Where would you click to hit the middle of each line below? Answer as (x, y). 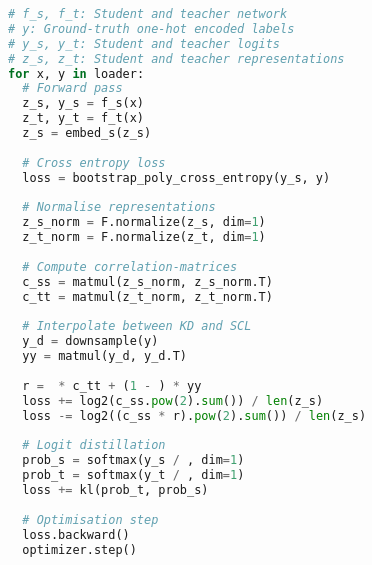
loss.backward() (76, 534)
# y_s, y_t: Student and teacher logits (144, 43)
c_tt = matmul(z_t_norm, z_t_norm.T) (147, 296)
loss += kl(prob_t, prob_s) (115, 490)
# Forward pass (72, 88)
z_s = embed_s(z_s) (87, 133)
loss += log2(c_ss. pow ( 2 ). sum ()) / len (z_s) (173, 400)
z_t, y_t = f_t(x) (83, 118)
